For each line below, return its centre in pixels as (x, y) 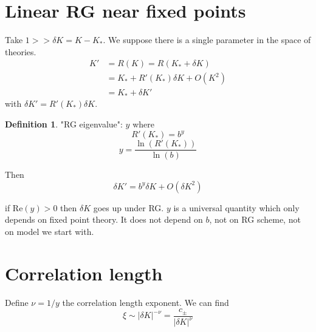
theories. (21, 51)
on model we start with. (50, 231)
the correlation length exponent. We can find (146, 302)
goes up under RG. (129, 207)
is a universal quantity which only (236, 207)
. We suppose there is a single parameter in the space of (207, 40)
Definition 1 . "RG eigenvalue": (64, 124)
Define (17, 302)
